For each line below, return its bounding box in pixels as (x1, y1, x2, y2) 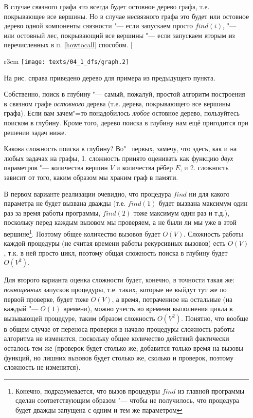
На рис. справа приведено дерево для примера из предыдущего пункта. (4, 72, 216, 82)
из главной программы (178, 385, 245, 396)
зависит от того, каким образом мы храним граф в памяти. (4, 172, 178, 182)
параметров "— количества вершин (4, 162, 108, 173)
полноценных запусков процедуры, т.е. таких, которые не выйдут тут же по (4, 284, 227, 294)
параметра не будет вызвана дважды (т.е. (4, 198, 126, 208)
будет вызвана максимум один (159, 198, 248, 208)
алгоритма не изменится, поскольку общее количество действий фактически (4, 333, 229, 343)
